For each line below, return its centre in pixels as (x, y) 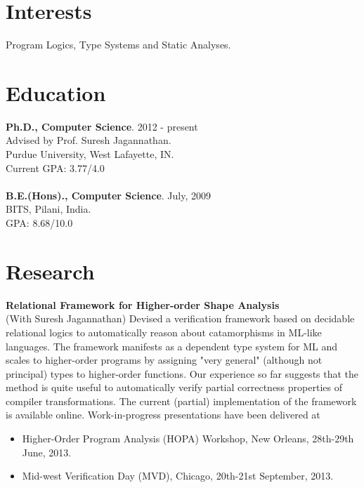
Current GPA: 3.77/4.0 (55, 167)
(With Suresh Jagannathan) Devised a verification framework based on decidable (180, 318)
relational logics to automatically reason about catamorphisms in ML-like (164, 332)
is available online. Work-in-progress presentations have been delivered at (163, 415)
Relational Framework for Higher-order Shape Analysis (143, 304)
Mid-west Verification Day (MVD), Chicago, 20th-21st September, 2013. (178, 476)
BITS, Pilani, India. (48, 209)
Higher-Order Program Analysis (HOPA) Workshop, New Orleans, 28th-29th (188, 438)
